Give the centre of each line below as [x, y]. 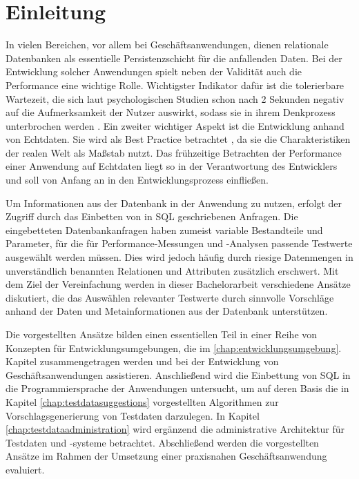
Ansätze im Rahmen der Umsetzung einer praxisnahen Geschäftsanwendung [166, 456]
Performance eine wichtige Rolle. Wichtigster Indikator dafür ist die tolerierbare [175, 85]
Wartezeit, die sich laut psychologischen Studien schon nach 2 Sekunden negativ [175, 98]
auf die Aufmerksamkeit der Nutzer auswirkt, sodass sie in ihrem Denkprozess [171, 112]
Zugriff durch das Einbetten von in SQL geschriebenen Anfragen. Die [152, 216]
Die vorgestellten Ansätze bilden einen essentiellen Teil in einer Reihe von [162, 334]
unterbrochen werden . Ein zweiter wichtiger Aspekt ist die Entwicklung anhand [175, 125]
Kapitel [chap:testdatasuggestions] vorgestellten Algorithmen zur [142, 401]
